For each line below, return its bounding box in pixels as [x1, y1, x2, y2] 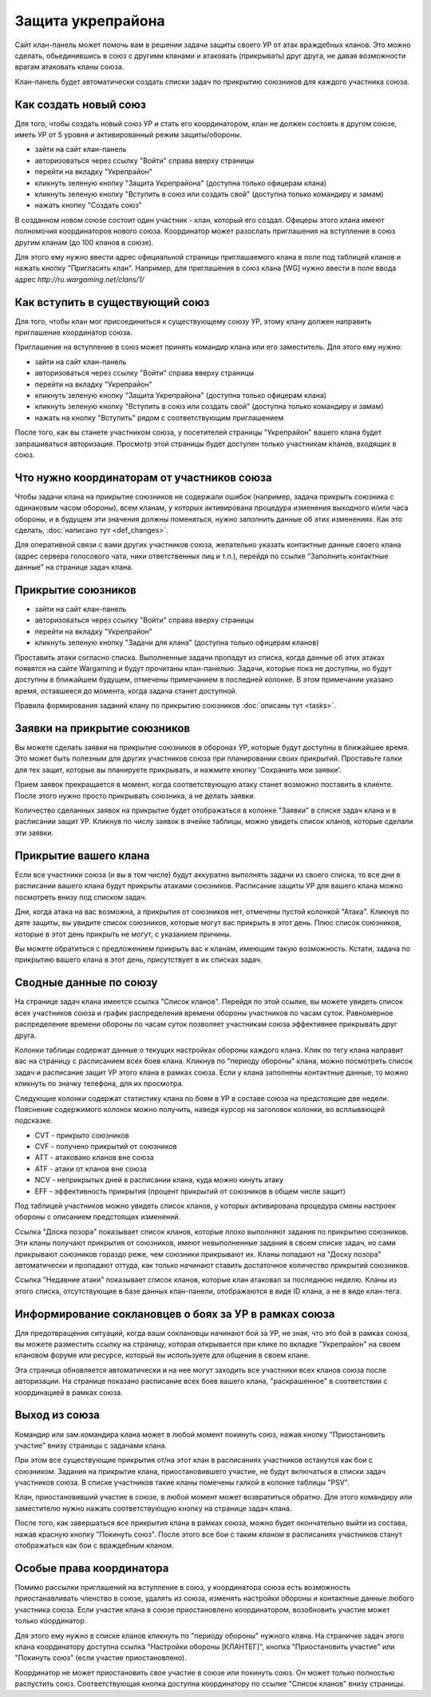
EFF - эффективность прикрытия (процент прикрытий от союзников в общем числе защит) [34, 1186, 346, 1196]
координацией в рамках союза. [14, 1387, 123, 1397]
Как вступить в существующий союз [14, 296, 210, 309]
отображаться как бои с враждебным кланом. [14, 1540, 175, 1550]
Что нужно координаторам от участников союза [14, 471, 272, 484]
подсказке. [14, 1115, 53, 1126]
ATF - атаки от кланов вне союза [34, 1163, 148, 1174]
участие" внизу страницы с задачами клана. [14, 1441, 168, 1450]
